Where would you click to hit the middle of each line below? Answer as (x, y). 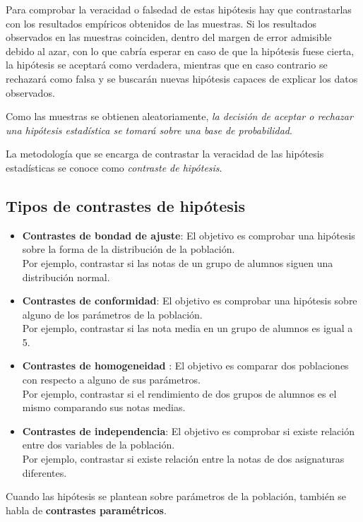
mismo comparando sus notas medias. (104, 407)
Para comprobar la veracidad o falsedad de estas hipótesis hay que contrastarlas (179, 9)
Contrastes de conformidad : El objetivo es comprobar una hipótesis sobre (190, 301)
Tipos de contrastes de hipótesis (126, 205)
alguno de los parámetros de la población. (112, 314)
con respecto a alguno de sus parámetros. (111, 380)
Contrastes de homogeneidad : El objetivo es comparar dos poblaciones (185, 366)
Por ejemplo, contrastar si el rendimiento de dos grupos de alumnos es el (179, 393)
